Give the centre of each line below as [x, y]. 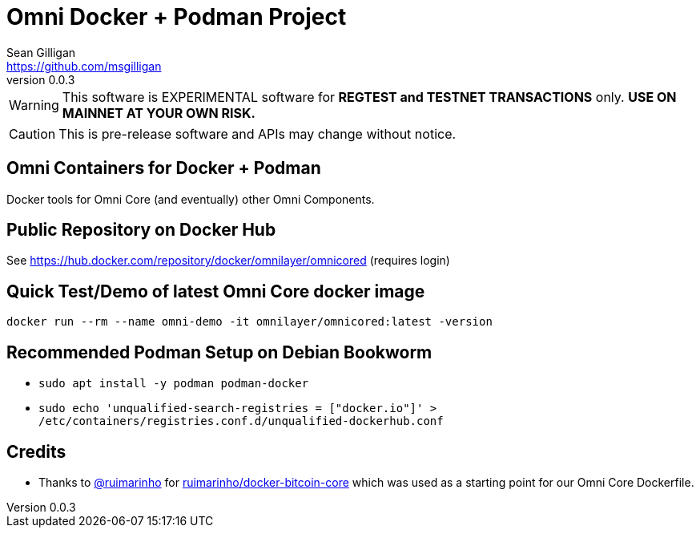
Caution [32, 133]
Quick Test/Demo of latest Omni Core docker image [216, 291]
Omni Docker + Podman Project [177, 17]
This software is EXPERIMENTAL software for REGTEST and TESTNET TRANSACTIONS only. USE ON [369, 97]
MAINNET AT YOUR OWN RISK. [159, 113]
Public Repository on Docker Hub [141, 230]
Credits [36, 451]
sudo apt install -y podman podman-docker [174, 384]
